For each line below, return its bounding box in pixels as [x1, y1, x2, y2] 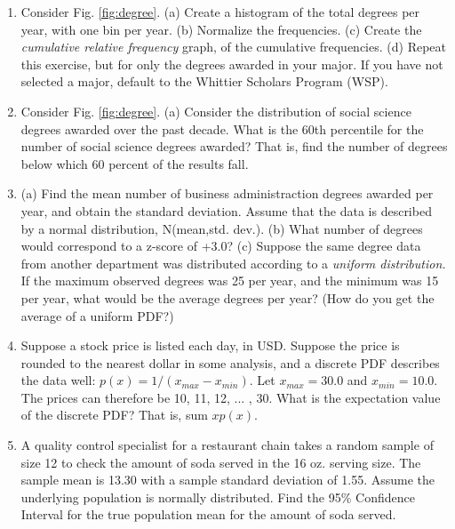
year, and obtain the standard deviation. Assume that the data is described [20, 201, 432, 220]
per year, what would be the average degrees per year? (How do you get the [20, 288, 435, 307]
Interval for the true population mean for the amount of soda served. [20, 505, 396, 524]
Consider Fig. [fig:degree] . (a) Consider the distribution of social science [20, 101, 411, 120]
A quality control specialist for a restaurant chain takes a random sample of [20, 436, 434, 454]
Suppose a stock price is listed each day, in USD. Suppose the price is [20, 336, 400, 355]
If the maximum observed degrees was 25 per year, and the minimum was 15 [20, 271, 439, 290]
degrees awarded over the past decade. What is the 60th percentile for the [20, 119, 424, 138]
